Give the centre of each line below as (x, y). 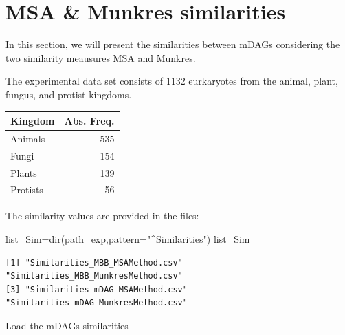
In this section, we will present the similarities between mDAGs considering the (173, 44)
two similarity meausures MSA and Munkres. (101, 57)
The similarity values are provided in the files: (102, 216)
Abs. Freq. (89, 120)
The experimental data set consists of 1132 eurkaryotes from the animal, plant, (172, 81)
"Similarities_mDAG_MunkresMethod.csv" (97, 303)
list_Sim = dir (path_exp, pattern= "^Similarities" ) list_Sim (128, 239)
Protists (27, 190)
